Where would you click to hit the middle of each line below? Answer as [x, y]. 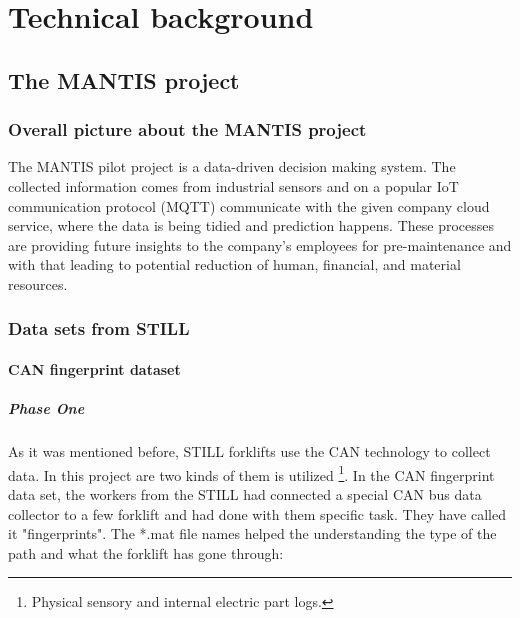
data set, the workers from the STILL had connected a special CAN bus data [245, 493]
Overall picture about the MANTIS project [187, 129]
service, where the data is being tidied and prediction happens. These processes [251, 225]
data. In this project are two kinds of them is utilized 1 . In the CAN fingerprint [251, 473]
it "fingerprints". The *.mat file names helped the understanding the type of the [252, 533]
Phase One [46, 408]
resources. [38, 283]
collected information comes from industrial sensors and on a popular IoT [233, 185]
